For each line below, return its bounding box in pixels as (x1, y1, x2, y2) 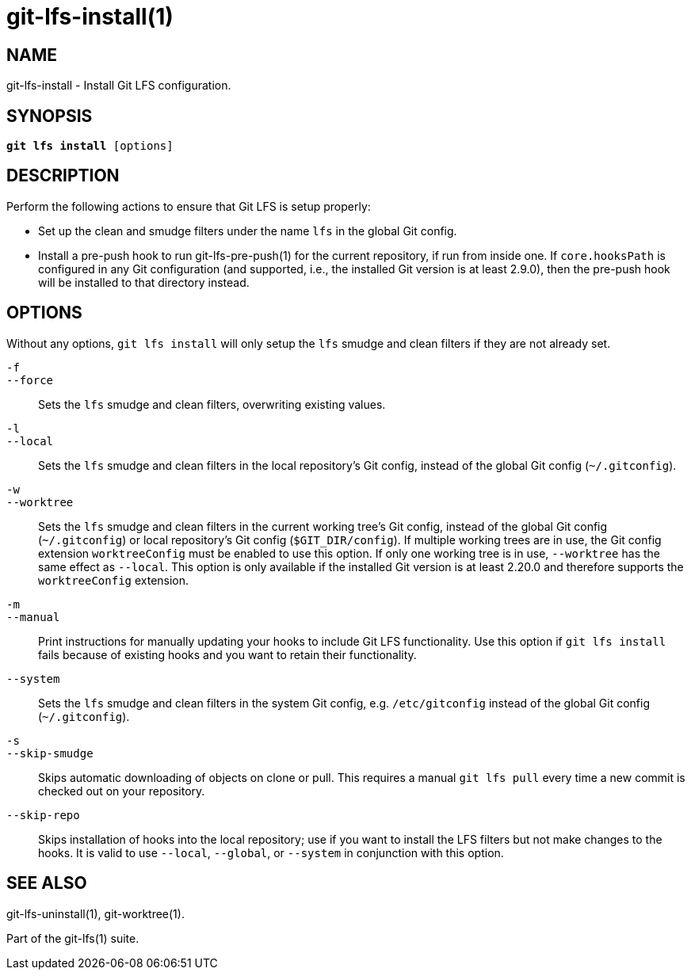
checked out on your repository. (38, 783, 205, 798)
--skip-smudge (6, 746, 94, 760)
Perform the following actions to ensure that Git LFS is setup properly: (6, 199, 371, 213)
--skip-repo (6, 808, 80, 822)
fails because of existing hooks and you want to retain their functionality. (38, 647, 417, 661)
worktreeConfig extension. (38, 573, 189, 587)
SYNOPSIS (6, 105, 93, 126)
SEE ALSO (6, 873, 87, 894)
